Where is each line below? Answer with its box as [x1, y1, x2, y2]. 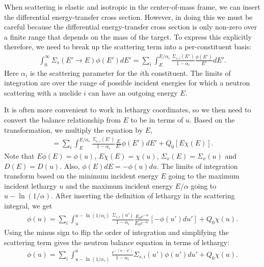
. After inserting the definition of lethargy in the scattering [51, 190, 235, 201]
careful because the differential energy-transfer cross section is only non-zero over [4, 21, 257, 32]
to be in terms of [130, 114, 183, 125]
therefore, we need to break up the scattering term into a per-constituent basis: [4, 41, 252, 52]
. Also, [60, 160, 80, 171]
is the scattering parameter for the [30, 67, 138, 78]
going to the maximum [168, 170, 240, 181]
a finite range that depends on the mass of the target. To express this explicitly [4, 31, 252, 42]
